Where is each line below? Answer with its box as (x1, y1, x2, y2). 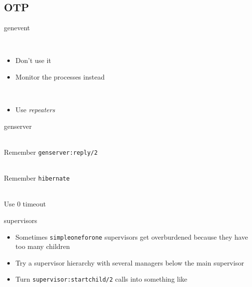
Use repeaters (15, 104, 55, 115)
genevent (4, 22, 30, 33)
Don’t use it (15, 55, 51, 65)
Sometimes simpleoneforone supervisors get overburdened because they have (15, 231, 248, 242)
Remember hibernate (4, 173, 70, 183)
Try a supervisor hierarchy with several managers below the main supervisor (15, 257, 244, 267)
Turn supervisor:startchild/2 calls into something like (15, 274, 188, 284)
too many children (15, 241, 70, 251)
